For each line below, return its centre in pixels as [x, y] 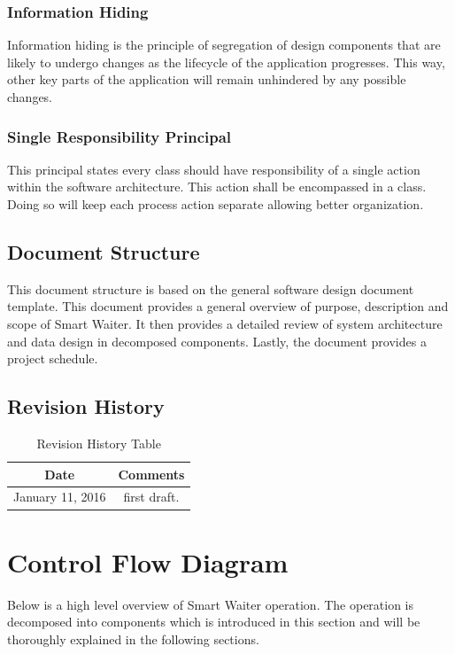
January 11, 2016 [60, 497]
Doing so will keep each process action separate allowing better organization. [216, 204]
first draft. [151, 497]
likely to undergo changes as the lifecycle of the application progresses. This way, [226, 62]
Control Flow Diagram [148, 561]
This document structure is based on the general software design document [211, 288]
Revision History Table [99, 443]
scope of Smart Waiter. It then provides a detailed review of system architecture [225, 323]
